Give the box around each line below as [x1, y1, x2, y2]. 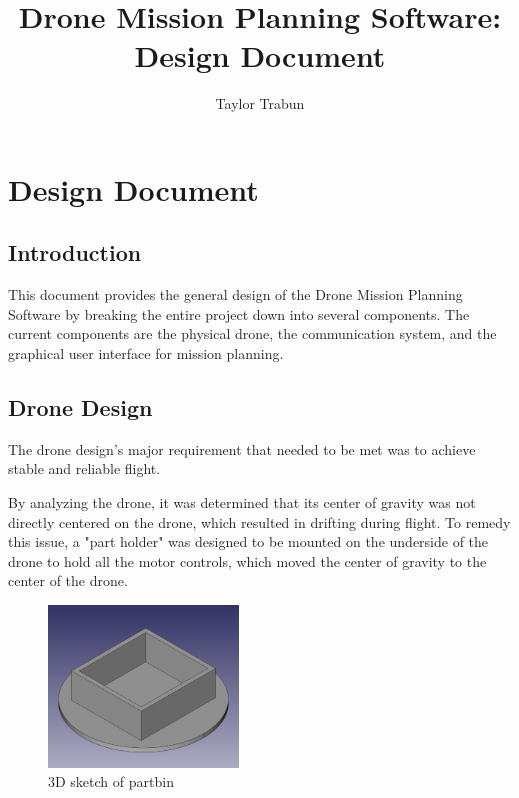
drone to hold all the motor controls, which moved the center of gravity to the [8, 550, 487, 571]
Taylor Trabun [215, 93, 305, 114]
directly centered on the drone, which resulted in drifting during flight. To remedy [8, 511, 511, 532]
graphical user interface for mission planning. [8, 343, 284, 364]
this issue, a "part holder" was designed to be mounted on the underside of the [8, 531, 489, 552]
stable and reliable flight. [8, 458, 161, 479]
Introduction [8, 237, 142, 268]
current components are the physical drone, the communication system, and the [8, 323, 497, 344]
